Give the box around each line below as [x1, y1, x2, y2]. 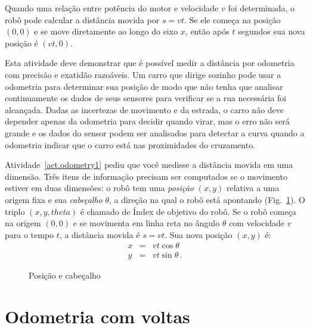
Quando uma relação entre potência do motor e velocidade [5, 2, 219, 14]
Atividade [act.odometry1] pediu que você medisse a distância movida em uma [5, 158, 293, 171]
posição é [5, 36, 38, 49]
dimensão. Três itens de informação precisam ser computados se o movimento [5, 170, 287, 182]
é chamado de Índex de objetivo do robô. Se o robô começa [80, 205, 296, 217]
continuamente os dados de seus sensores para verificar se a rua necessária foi [5, 92, 287, 104]
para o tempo [5, 228, 54, 240]
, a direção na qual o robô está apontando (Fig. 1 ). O [108, 193, 305, 205]
